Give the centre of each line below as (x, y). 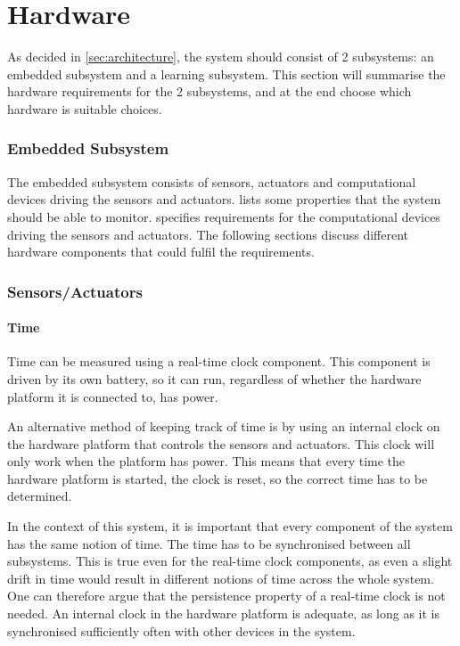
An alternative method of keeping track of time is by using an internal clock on (224, 426)
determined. (40, 496)
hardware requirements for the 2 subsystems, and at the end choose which (209, 91)
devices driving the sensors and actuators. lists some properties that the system (224, 199)
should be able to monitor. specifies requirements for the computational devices (224, 216)
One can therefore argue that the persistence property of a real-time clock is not (226, 596)
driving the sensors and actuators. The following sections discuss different (208, 234)
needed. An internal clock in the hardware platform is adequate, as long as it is (224, 613)
